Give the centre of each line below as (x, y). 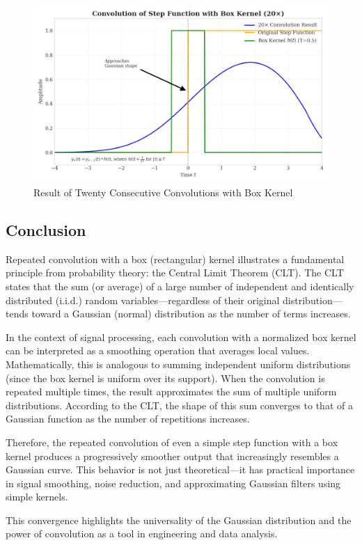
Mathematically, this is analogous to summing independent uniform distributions (178, 364)
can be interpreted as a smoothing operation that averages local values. (158, 350)
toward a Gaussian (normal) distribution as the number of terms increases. (191, 314)
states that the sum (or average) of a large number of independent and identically (180, 286)
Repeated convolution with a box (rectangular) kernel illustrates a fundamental (175, 259)
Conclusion (46, 229)
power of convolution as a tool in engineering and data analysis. (142, 534)
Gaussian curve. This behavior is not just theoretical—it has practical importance (180, 469)
